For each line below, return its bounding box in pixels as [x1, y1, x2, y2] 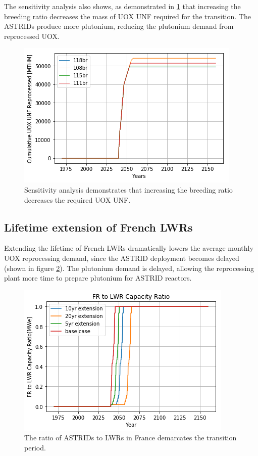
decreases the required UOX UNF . [24, 194, 131, 205]
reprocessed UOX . [4, 30, 60, 41]
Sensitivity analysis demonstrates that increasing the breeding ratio [24, 184, 233, 195]
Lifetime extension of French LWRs [4, 219, 193, 235]
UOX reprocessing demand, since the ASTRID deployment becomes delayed [4, 252, 239, 263]
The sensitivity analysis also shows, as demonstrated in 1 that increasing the [4, 1, 241, 11]
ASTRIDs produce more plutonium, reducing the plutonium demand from [4, 21, 234, 31]
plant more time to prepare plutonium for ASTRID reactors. [4, 272, 192, 283]
